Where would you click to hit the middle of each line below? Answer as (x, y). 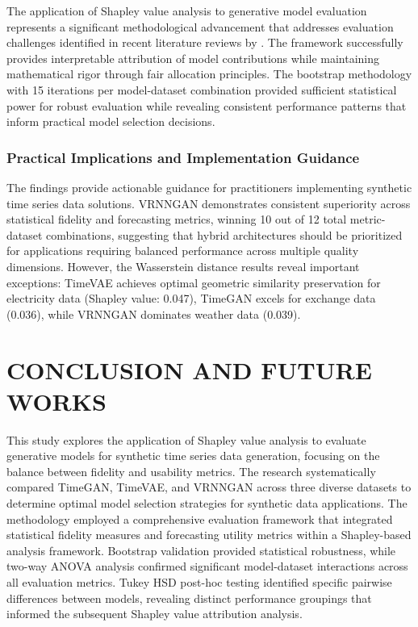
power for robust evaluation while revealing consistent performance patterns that (207, 105)
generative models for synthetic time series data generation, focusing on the (193, 456)
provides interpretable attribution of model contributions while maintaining (193, 58)
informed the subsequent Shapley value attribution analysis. (155, 614)
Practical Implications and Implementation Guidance (183, 157)
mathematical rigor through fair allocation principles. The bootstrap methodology (209, 74)
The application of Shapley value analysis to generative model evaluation (187, 10)
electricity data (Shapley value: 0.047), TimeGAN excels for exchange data (191, 298)
